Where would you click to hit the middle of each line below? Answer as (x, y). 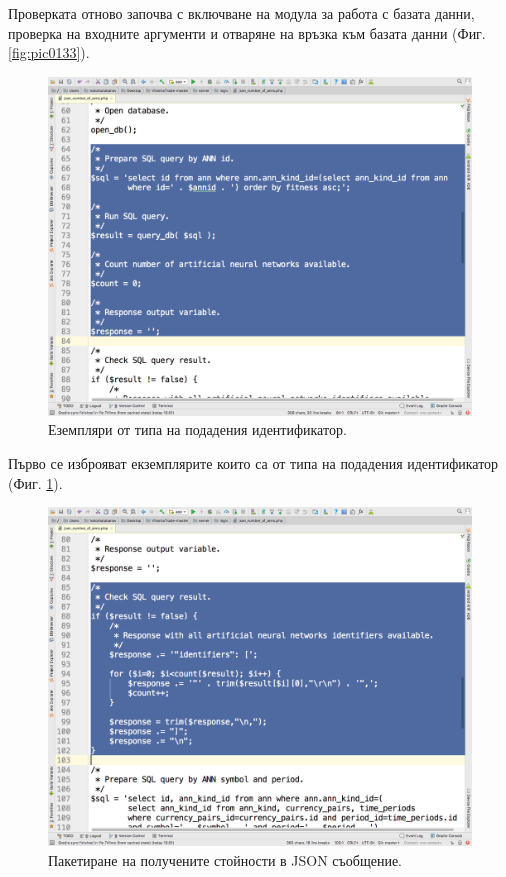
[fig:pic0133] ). (49, 52)
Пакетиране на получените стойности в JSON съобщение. (225, 859)
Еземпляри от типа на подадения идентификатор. (197, 429)
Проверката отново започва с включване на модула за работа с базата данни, (241, 13)
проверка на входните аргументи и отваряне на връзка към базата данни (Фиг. (247, 32)
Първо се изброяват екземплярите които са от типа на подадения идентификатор (253, 463)
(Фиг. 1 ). (35, 482)
